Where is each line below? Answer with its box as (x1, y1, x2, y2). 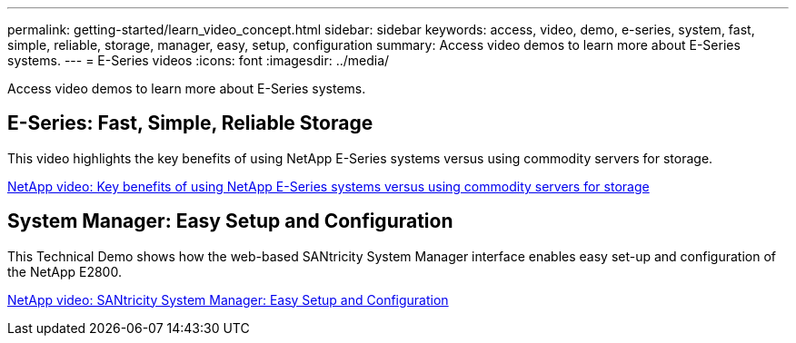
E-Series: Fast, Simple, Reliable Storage (7, 112, 373, 135)
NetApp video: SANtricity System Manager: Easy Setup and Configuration (7, 291, 449, 308)
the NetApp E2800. (7, 263, 122, 279)
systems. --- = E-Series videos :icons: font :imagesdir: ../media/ (7, 53, 390, 68)
